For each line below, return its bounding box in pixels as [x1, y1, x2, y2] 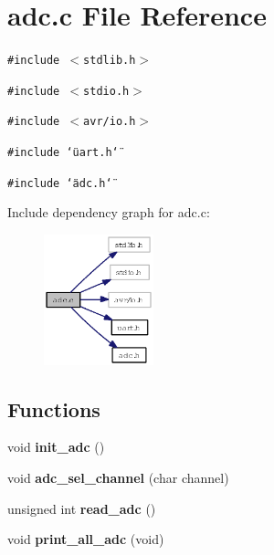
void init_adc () [7, 437, 105, 456]
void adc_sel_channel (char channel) [7, 468, 229, 487]
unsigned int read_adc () [7, 498, 156, 518]
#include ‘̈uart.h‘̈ [7, 146, 119, 160]
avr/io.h [83, 115, 136, 129]
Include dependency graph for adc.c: [7, 203, 210, 222]
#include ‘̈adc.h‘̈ [7, 176, 112, 190]
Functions [7, 394, 100, 423]
